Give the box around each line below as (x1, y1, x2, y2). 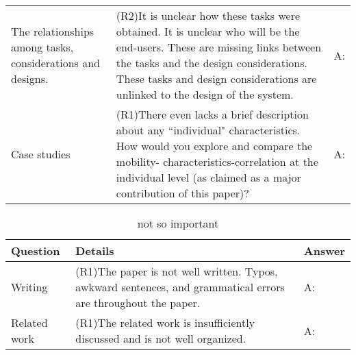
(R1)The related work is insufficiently (75, 315, 255, 330)
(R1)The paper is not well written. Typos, (75, 263, 278, 279)
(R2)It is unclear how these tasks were (116, 8, 301, 23)
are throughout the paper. (75, 295, 201, 310)
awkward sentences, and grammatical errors (75, 279, 285, 295)
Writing (11, 279, 48, 295)
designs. (11, 71, 49, 86)
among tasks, (11, 39, 74, 55)
